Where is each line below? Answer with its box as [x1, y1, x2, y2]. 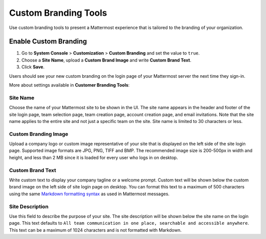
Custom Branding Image [9, 130, 68, 137]
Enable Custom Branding [9, 37, 87, 46]
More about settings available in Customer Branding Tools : [9, 82, 130, 88]
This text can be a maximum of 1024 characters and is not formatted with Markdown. [9, 227, 182, 233]
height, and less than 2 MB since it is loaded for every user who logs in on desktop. [9, 154, 178, 160]
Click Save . [21, 64, 45, 70]
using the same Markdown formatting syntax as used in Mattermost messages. [9, 191, 170, 197]
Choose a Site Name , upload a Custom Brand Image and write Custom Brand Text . [21, 57, 192, 63]
